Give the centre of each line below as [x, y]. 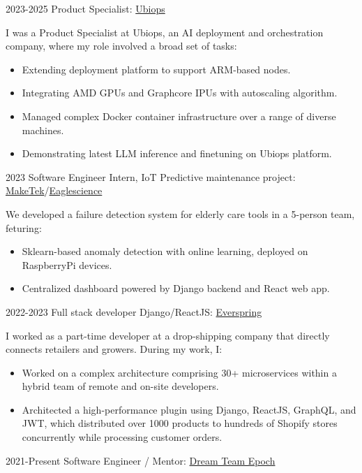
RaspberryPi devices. [67, 264]
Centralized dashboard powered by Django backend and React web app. [176, 288]
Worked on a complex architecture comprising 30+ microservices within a [179, 372]
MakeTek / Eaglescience [54, 190]
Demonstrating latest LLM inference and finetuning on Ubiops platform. [177, 153]
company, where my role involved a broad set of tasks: [121, 46]
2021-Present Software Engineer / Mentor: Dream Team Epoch [141, 460]
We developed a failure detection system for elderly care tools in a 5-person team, [180, 213]
